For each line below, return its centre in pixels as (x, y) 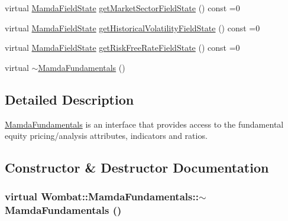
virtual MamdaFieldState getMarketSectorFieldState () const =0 (122, 8)
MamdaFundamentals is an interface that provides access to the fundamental (144, 124)
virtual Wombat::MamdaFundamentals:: (102, 196)
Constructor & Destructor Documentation (137, 168)
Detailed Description (69, 99)
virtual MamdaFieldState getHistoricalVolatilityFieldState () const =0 (132, 27)
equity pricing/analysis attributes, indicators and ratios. (106, 136)
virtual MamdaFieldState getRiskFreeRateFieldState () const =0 (122, 48)
